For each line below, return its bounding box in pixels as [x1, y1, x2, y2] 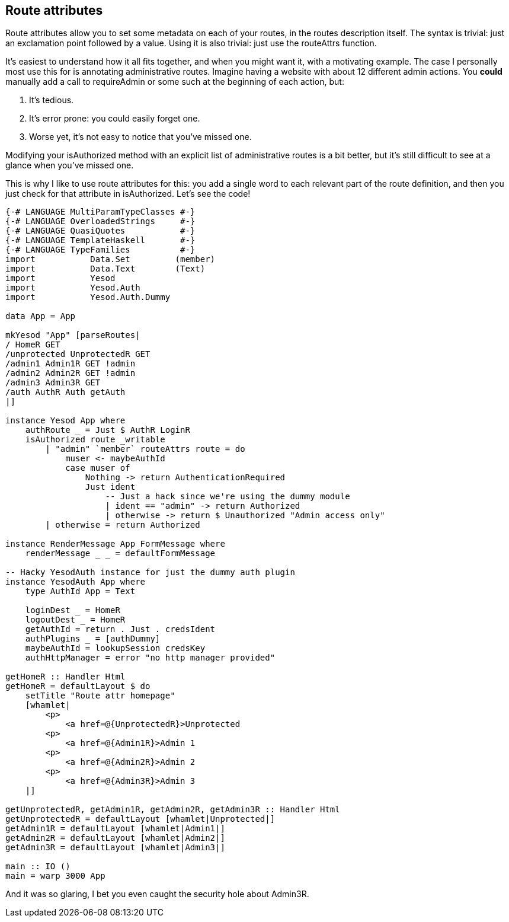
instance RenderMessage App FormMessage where [5, 539, 225, 549]
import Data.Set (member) [5, 254, 216, 264]
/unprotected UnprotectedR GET [5, 349, 151, 359]
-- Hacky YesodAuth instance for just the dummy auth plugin [5, 567, 295, 578]
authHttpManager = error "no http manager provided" [25, 653, 276, 663]
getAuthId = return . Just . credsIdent [25, 624, 216, 634]
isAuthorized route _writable [25, 435, 165, 445]
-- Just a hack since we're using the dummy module [105, 492, 350, 502]
